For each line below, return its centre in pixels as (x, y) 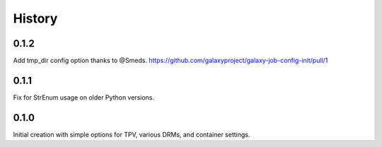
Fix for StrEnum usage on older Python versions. (84, 97)
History (35, 18)
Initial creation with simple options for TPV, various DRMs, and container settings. (132, 134)
